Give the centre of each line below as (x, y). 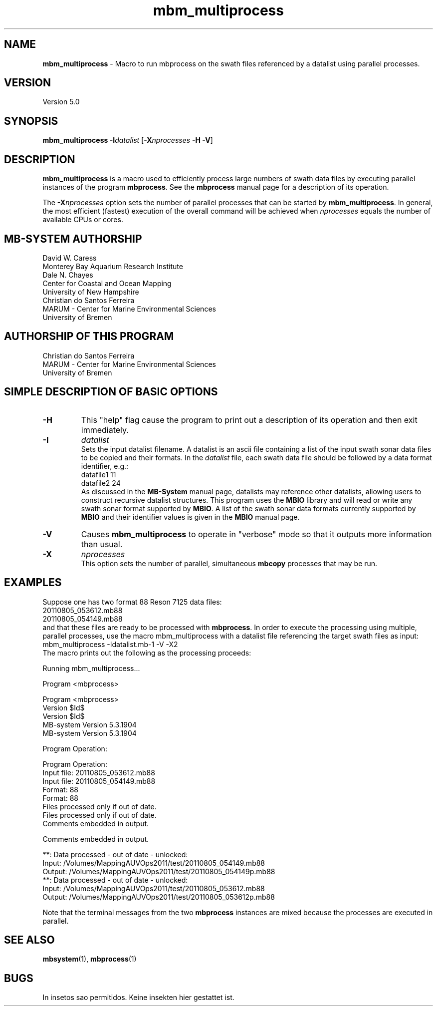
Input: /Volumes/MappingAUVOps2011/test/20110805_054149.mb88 (154, 863)
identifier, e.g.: (105, 466)
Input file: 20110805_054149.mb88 (99, 781)
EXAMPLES (33, 583)
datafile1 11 (99, 474)
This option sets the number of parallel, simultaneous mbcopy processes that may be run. (229, 563)
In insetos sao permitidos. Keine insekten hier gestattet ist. (138, 998)
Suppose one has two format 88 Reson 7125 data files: (132, 602)
